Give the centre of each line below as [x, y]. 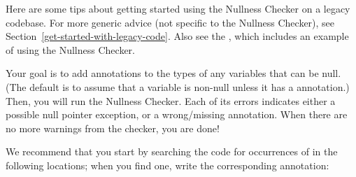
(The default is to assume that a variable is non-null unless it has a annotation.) [178, 86]
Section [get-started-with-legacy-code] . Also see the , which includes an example [177, 36]
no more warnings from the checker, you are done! [113, 128]
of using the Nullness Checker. [70, 49]
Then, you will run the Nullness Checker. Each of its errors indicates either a [171, 100]
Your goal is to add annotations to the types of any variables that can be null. [173, 73]
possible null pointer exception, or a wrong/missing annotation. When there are [177, 114]
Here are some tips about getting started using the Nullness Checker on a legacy [178, 8]
